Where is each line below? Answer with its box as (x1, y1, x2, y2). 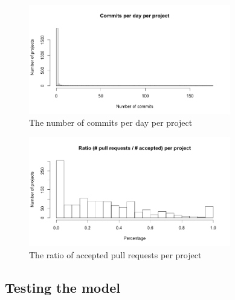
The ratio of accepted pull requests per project (29, 248, 202, 261)
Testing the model (5, 278, 120, 296)
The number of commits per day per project (29, 116, 193, 129)
